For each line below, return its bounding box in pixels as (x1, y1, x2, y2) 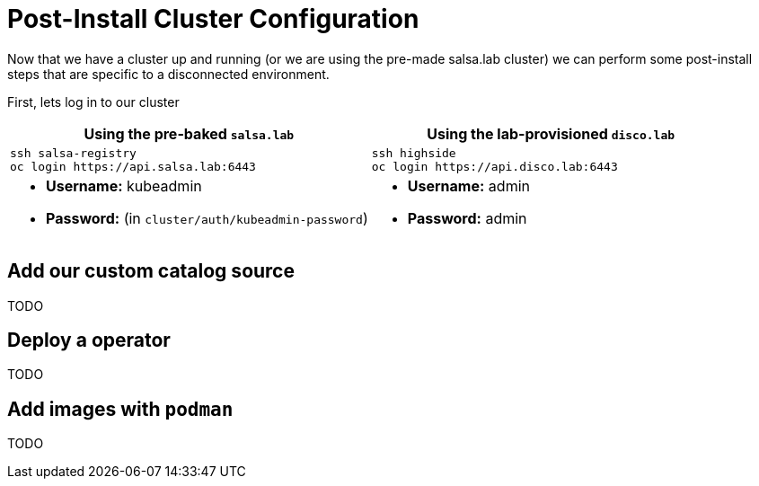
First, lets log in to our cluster (7, 93, 180, 110)
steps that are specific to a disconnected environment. (7, 66, 330, 82)
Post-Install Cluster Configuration (7, 4, 419, 34)
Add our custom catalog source (7, 260, 295, 283)
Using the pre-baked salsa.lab (84, 124, 295, 143)
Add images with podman (7, 397, 234, 420)
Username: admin (407, 176, 530, 195)
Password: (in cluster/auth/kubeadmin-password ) (46, 208, 368, 227)
